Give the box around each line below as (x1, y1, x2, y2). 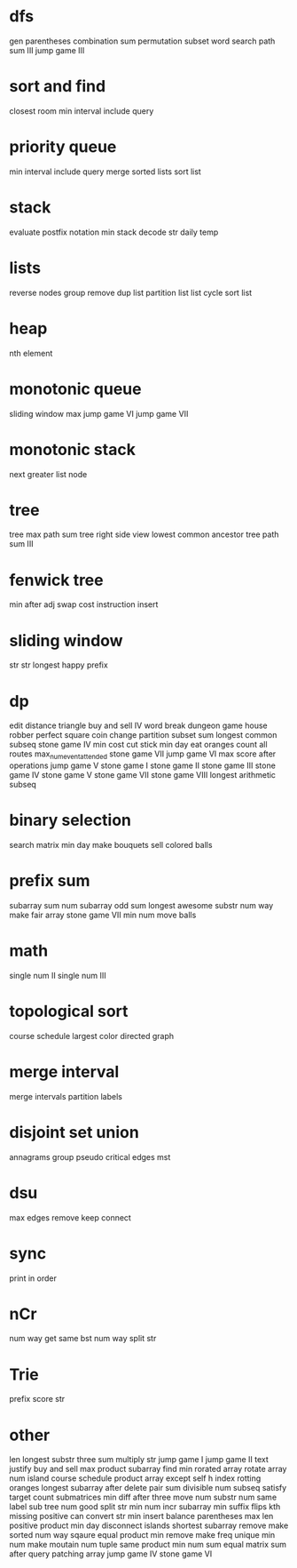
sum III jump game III (9, 44, 85, 55)
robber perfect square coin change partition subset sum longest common (9, 730, 277, 740)
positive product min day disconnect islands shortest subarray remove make (9, 1520, 289, 1531)
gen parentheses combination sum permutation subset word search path (9, 36, 276, 46)
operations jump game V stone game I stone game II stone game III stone (9, 760, 277, 771)
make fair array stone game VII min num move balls (9, 909, 197, 920)
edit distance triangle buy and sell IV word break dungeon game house (9, 720, 268, 731)
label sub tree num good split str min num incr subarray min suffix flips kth (9, 1501, 281, 1512)
